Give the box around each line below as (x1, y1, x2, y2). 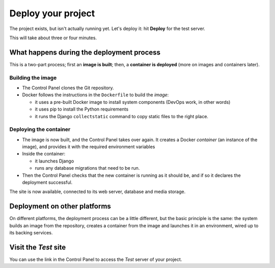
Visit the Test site (9, 243, 66, 252)
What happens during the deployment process (9, 48, 160, 57)
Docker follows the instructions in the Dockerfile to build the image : (22, 92, 169, 98)
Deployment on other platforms (9, 202, 112, 211)
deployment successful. (22, 179, 73, 185)
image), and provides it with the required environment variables (22, 144, 155, 150)
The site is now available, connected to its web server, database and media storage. (9, 189, 186, 195)
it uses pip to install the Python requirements (35, 106, 129, 112)
